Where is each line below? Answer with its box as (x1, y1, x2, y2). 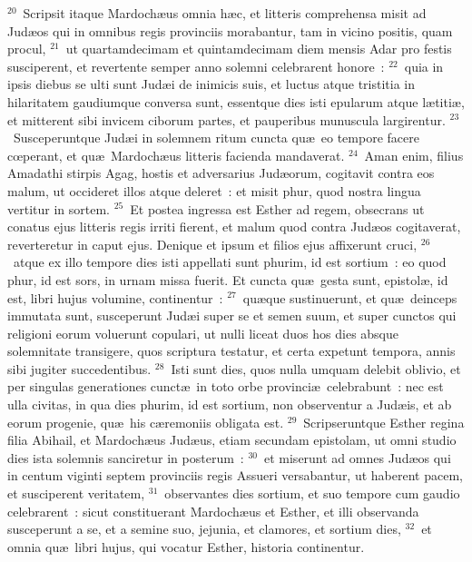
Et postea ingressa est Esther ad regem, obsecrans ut (130, 199, 425, 218)
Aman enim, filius (364, 145, 464, 164)
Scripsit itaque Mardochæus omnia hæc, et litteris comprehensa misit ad (23, 4, 427, 22)
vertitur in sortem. (7, 199, 110, 218)
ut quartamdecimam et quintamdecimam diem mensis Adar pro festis (65, 39, 452, 58)
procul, (7, 39, 46, 58)
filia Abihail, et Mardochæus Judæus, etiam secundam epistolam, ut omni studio (7, 430, 457, 449)
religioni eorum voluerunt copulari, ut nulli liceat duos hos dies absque (7, 323, 399, 342)
